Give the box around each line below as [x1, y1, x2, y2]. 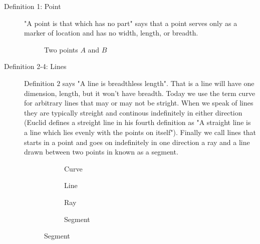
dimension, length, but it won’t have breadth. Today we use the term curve [24, 87, 255, 98]
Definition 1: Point [4, 1, 61, 11]
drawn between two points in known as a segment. [24, 146, 178, 157]
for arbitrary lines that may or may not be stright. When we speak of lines [24, 97, 253, 108]
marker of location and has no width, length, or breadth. [24, 27, 198, 38]
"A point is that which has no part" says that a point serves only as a [24, 17, 237, 28]
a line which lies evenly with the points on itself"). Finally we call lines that [24, 126, 256, 137]
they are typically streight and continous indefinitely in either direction [24, 107, 242, 117]
